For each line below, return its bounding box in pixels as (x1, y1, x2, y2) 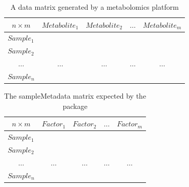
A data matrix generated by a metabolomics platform (10, 2, 179, 12)
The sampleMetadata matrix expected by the (4, 90, 146, 101)
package (62, 100, 88, 111)
